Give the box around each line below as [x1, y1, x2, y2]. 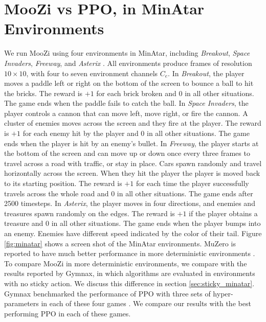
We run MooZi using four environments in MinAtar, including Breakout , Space [4, 48, 250, 58]
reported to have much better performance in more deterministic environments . [4, 248, 255, 259]
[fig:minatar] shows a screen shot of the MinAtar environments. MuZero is [4, 238, 236, 248]
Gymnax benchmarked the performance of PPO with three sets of [4, 288, 211, 298]
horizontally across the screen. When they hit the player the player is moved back [4, 168, 260, 178]
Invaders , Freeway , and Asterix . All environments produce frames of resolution [4, 57, 252, 68]
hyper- [213, 288, 233, 298]
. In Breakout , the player [168, 67, 245, 78]
